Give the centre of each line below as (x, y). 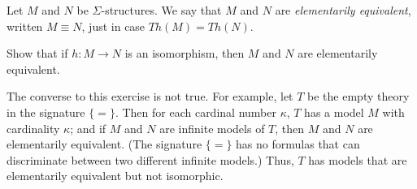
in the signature (46, 112)
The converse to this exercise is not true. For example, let (150, 96)
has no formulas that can (298, 144)
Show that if (37, 53)
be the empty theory (358, 96)
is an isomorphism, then (185, 53)
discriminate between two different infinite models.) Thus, (150, 159)
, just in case (113, 26)
